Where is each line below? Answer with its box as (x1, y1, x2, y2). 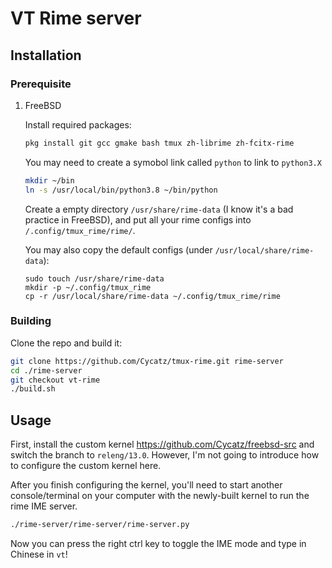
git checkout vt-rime (10, 375, 101, 385)
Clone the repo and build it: (10, 337, 123, 349)
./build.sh (10, 384, 56, 394)
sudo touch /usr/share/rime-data (24, 273, 165, 284)
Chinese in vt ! (10, 548, 68, 560)
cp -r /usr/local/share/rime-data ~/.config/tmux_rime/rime (24, 291, 281, 301)
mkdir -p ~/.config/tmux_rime (24, 282, 152, 292)
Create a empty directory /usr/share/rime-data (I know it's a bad (24, 203, 294, 215)
